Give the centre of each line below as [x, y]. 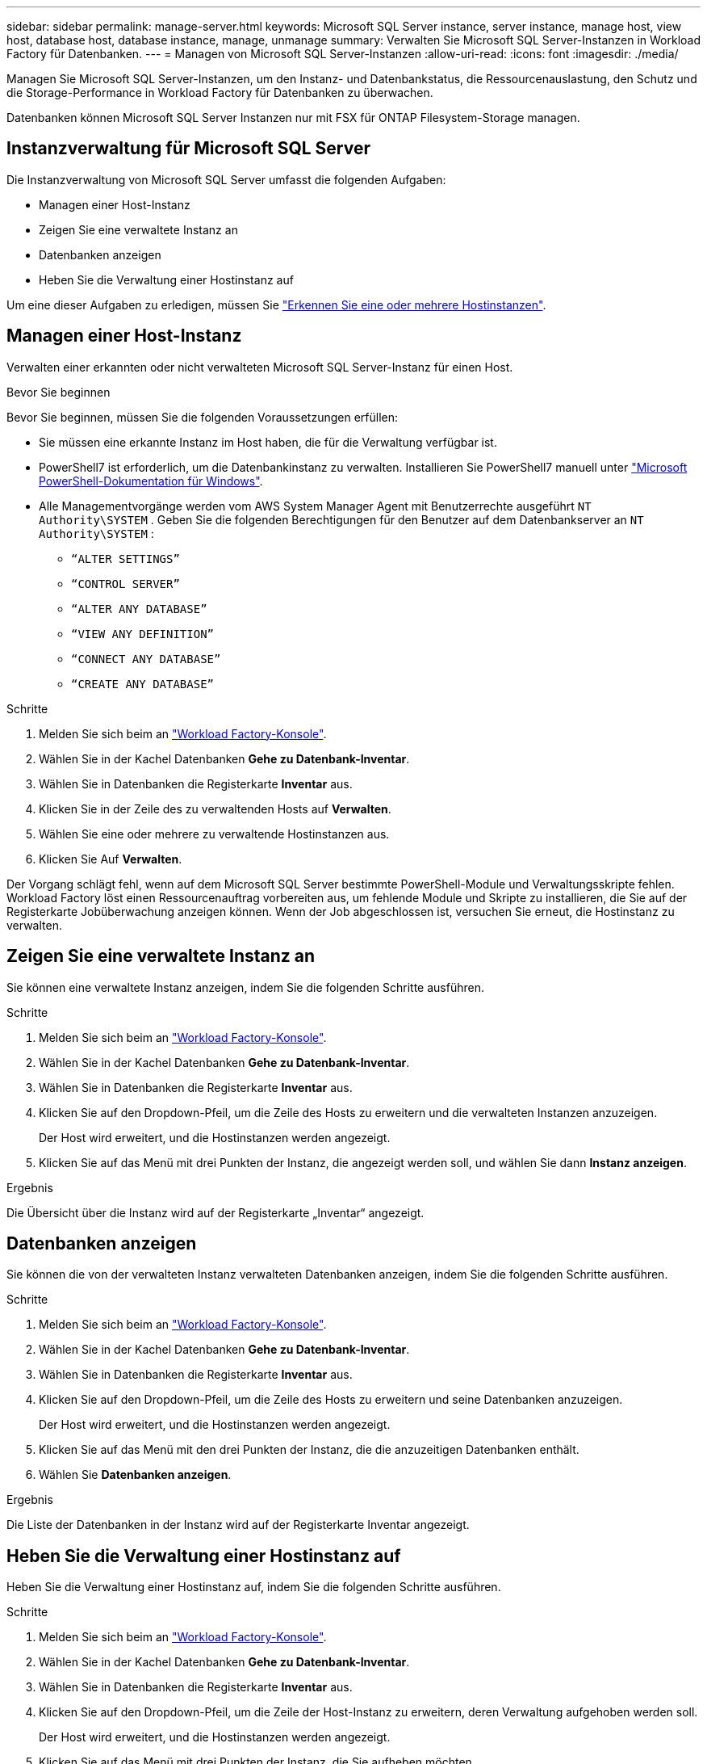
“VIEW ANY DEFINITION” [143, 634]
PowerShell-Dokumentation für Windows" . [151, 481]
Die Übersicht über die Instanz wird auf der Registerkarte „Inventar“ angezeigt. [215, 1212]
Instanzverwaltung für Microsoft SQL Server [188, 149]
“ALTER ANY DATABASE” [139, 609]
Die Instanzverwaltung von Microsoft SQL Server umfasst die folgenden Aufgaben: [226, 179]
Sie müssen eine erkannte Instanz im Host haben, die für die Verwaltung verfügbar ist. [268, 442]
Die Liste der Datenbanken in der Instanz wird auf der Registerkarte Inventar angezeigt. [238, 1525]
